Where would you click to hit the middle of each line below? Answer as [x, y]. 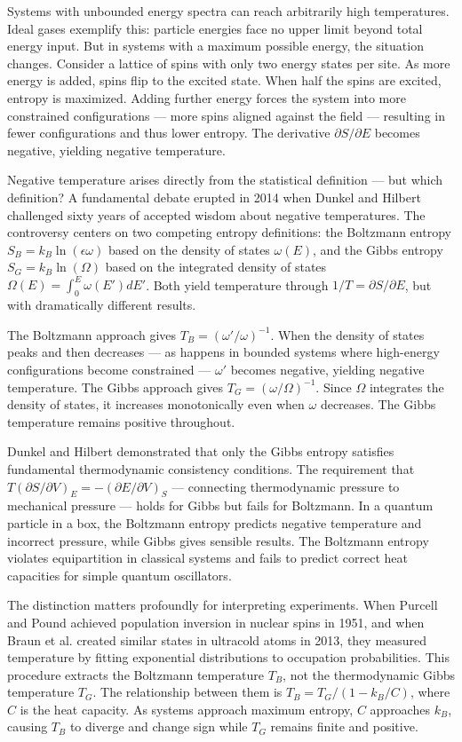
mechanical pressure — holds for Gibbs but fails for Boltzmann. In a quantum [220, 505]
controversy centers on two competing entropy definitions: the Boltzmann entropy [229, 232]
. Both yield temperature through [237, 284]
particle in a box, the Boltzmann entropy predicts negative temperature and [215, 522]
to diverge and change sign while [159, 726]
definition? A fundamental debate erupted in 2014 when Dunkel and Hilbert [214, 197]
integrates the [406, 387]
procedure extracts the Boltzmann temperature [136, 674]
